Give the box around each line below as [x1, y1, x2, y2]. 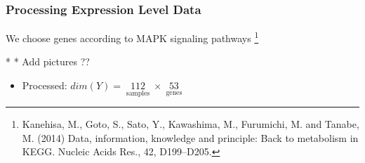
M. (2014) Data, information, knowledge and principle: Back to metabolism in [22, 130, 359, 145]
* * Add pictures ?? [6, 54, 90, 69]
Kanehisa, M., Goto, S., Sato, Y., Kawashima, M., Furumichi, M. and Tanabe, [22, 117, 359, 131]
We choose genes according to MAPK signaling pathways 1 [6, 29, 259, 45]
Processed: [22, 78, 67, 93]
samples [126, 89, 150, 97]
